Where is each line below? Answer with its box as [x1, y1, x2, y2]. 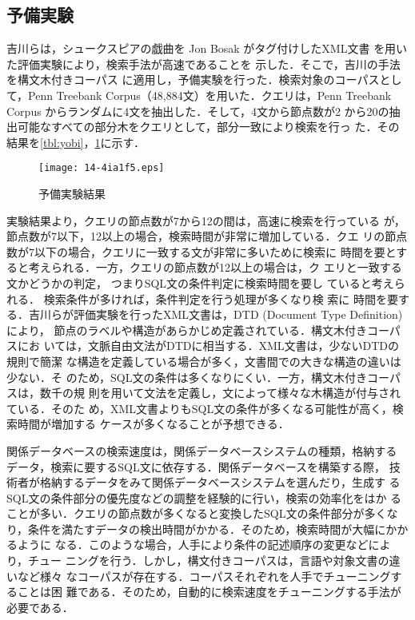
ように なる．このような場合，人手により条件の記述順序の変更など [17, 536, 369, 553]
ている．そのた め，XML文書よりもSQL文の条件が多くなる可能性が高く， [6, 399, 393, 416]
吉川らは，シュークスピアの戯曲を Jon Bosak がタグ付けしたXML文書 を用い [6, 40, 408, 57]
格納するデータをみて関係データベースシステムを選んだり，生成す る [39, 474, 401, 491]
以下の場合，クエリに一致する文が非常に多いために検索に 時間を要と [34, 243, 397, 260]
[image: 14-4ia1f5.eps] [38, 162, 165, 174]
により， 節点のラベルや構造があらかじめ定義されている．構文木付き [6, 321, 367, 338]
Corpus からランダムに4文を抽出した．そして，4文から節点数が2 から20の [6, 102, 389, 119]
